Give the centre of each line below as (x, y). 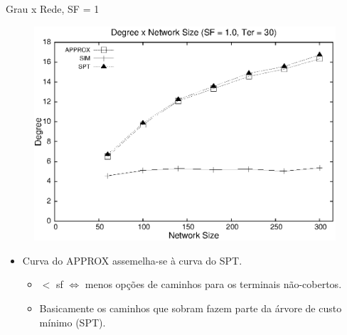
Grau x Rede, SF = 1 (53, 9)
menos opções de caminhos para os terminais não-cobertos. (213, 284)
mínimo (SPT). (73, 322)
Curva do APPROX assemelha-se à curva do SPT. (132, 260)
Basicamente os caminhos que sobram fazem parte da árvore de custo (191, 308)
